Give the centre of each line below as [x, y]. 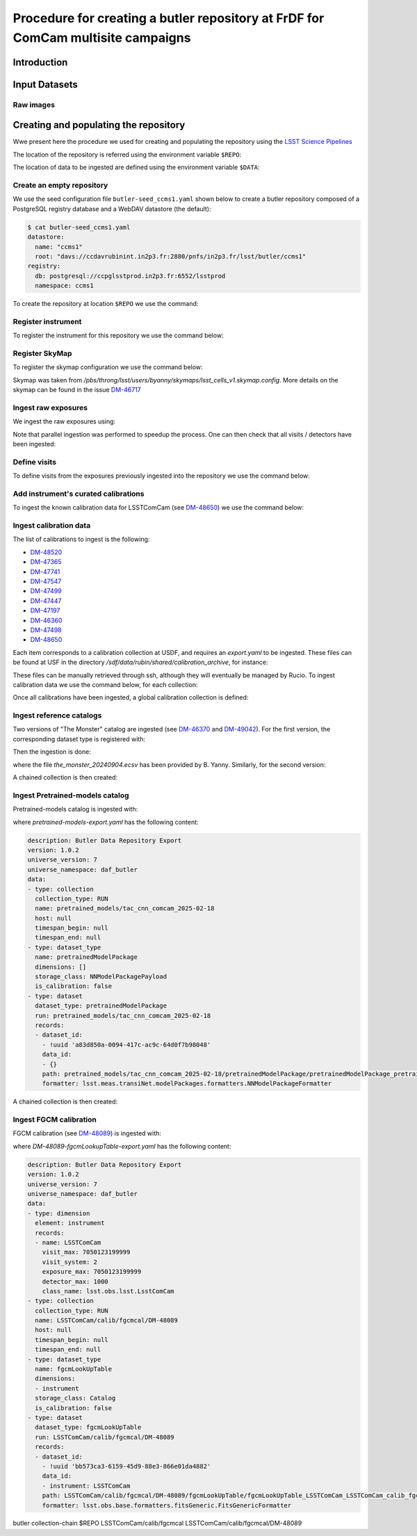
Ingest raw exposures [50, 407]
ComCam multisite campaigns [102, 38]
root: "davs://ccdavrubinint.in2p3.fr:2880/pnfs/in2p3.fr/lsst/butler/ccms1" [171, 256]
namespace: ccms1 [64, 286]
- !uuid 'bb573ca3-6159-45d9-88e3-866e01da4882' [126, 1466]
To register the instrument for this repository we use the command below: [118, 336]
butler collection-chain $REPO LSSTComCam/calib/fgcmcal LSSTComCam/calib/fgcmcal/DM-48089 [157, 1523]
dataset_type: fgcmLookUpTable [88, 1428]
